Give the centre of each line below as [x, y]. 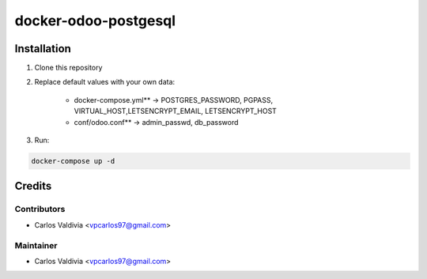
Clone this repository [68, 68]
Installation [43, 49]
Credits [33, 186]
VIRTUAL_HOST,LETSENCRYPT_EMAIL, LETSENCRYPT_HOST [175, 111]
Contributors [40, 209]
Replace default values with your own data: [105, 82]
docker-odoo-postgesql [95, 21]
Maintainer [36, 245]
